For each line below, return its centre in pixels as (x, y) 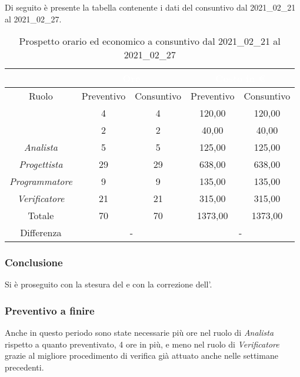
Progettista (41, 164)
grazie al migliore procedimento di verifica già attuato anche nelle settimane (141, 355)
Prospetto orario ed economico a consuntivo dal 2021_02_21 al (150, 41)
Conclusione (34, 262)
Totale (41, 216)
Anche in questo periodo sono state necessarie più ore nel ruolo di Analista (139, 333)
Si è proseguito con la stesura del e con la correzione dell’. (109, 284)
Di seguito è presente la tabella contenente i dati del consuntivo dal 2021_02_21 (150, 7)
